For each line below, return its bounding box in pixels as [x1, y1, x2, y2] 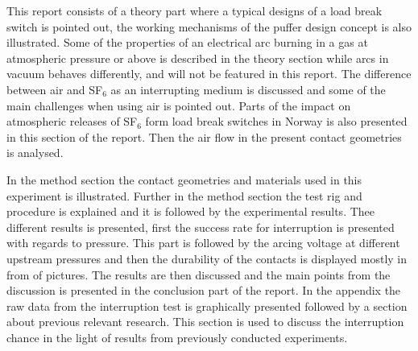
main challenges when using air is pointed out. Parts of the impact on [6, 97, 351, 114]
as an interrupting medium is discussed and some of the [110, 81, 386, 97]
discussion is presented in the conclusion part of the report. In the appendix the [6, 282, 401, 299]
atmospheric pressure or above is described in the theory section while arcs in [6, 49, 389, 66]
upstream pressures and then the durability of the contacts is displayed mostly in [6, 250, 407, 266]
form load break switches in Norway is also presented [145, 113, 408, 130]
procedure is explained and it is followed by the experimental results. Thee [6, 203, 375, 220]
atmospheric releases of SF [6, 113, 138, 130]
